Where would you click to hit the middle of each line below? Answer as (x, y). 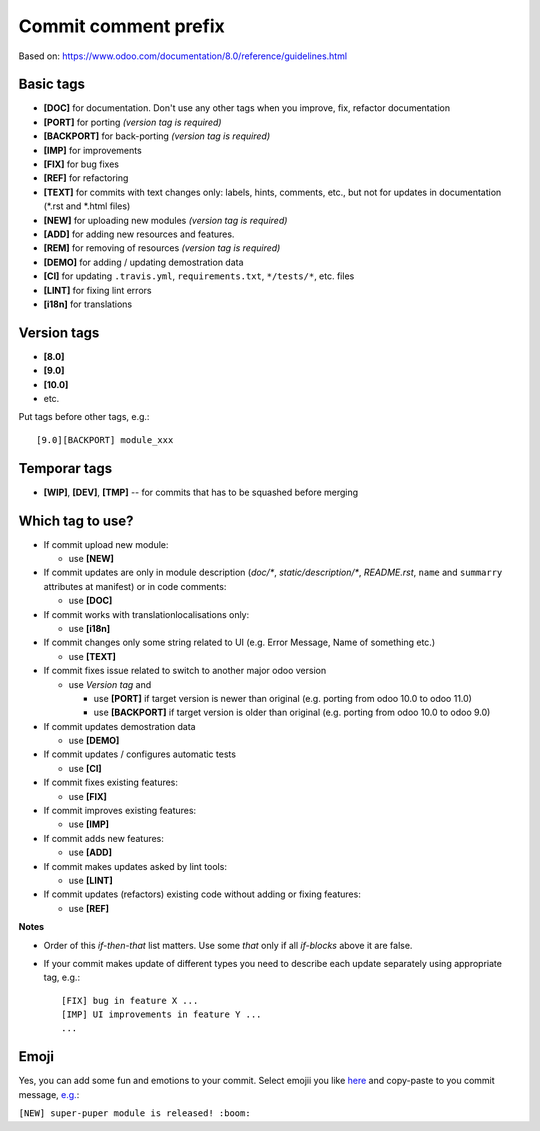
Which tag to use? (76, 520)
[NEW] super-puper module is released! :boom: (134, 1113)
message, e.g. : (49, 1094)
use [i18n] (89, 628)
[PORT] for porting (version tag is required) (132, 122)
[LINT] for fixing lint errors (97, 290)
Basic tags (51, 84)
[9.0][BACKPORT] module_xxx (105, 439)
